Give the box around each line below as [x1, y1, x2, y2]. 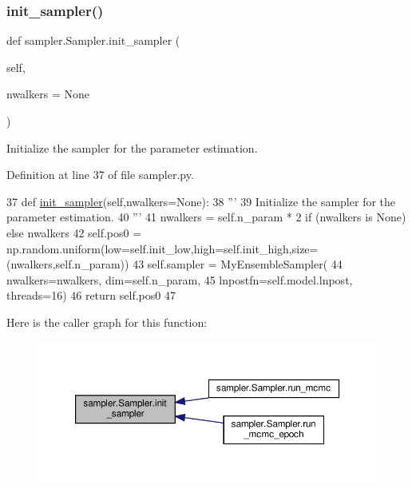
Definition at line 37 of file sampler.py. [6, 166, 194, 183]
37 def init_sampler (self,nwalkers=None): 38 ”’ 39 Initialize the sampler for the [6, 193, 396, 209]
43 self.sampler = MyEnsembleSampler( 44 [133, 256, 343, 272]
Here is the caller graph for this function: [6, 313, 208, 330]
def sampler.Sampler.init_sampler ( [6, 32, 180, 49]
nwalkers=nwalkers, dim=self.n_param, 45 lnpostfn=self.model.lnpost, [6, 271, 353, 288]
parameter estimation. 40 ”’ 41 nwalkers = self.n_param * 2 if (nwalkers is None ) [6, 209, 406, 225]
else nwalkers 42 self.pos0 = [6, 224, 142, 241]
